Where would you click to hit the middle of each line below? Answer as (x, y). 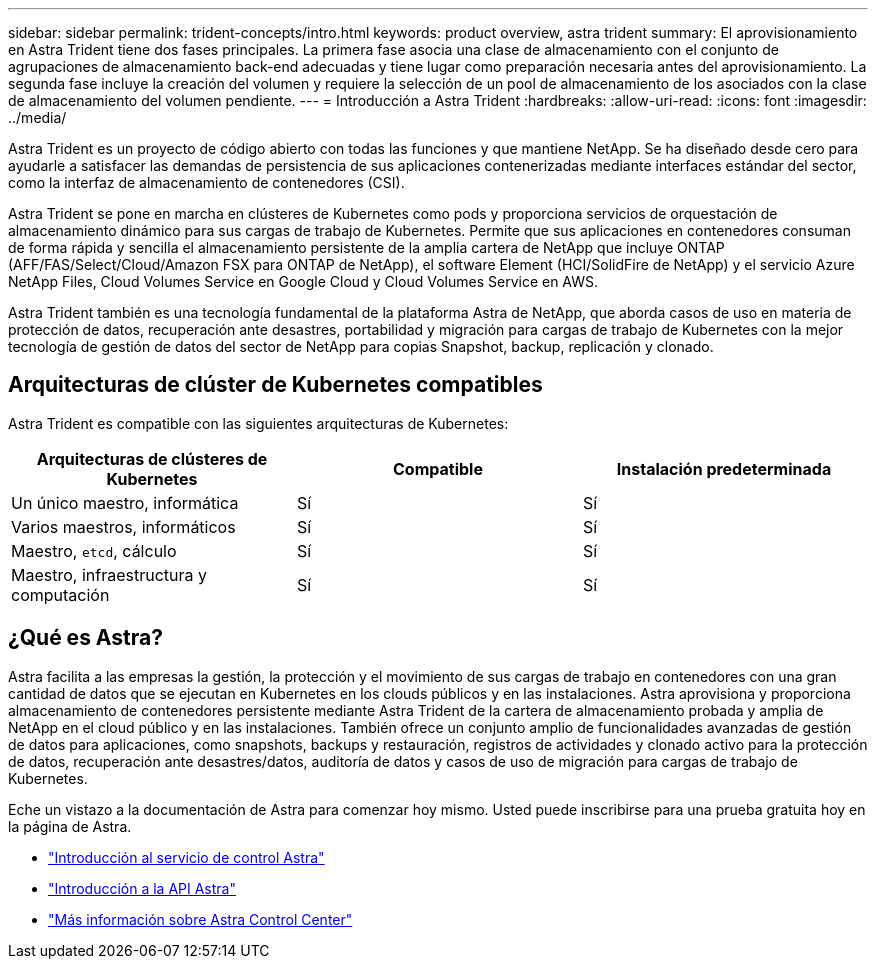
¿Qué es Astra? (85, 638)
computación (60, 594)
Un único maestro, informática (125, 502)
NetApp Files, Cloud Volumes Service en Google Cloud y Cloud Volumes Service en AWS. (303, 281)
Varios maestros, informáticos (123, 526)
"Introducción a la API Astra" (142, 888)
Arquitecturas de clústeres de (152, 458)
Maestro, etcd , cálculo (94, 550)
